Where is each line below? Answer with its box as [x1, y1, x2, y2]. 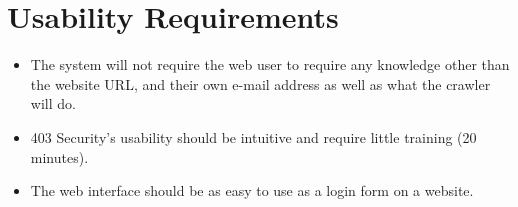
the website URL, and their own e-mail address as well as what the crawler [30, 73, 491, 94]
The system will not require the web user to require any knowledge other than [30, 54, 510, 75]
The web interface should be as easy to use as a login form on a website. [30, 180, 474, 201]
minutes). [30, 146, 89, 167]
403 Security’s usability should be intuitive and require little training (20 [30, 126, 477, 147]
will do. [30, 93, 76, 114]
